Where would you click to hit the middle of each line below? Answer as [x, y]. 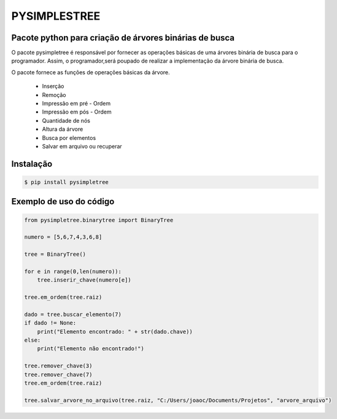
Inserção [53, 86]
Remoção [54, 94]
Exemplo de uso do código [63, 202]
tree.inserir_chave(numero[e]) [84, 280]
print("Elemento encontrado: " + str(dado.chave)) [115, 332]
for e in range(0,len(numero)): [73, 271]
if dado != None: [50, 323]
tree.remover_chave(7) [58, 375]
